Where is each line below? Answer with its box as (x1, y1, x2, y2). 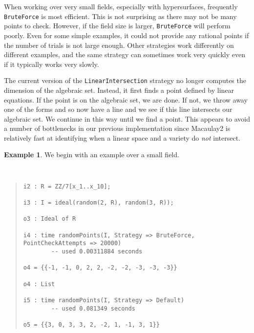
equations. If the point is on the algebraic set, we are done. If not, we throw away (4, 94, 248, 104)
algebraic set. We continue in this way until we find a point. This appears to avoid (4, 113, 250, 124)
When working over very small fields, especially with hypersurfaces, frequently (4, 1, 238, 11)
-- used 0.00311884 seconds (51, 248, 143, 255)
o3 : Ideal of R (23, 215, 76, 223)
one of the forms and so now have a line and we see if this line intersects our (4, 104, 233, 114)
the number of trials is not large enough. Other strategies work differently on (4, 40, 234, 50)
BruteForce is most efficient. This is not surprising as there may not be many (4, 11, 237, 21)
